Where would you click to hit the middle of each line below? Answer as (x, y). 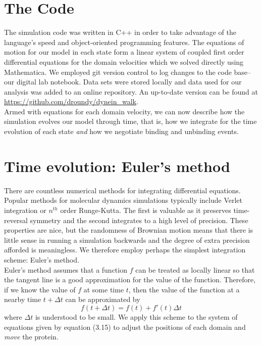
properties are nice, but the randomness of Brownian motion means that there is (129, 230)
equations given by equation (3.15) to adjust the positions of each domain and (125, 327)
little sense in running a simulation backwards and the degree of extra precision (127, 240)
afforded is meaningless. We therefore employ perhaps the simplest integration (125, 250)
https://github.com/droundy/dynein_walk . (71, 101)
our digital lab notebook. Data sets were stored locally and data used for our (123, 82)
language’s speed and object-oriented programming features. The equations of (124, 42)
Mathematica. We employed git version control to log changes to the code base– (128, 72)
